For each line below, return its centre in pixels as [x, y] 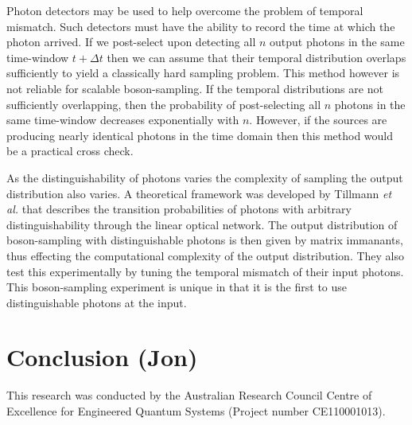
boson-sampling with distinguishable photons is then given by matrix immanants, [205, 240]
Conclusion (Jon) [102, 357]
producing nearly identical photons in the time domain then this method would [200, 135]
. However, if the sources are [318, 120]
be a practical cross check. [70, 151]
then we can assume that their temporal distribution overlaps [257, 57]
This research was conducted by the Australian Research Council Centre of [189, 395]
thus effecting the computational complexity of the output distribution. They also [206, 255]
